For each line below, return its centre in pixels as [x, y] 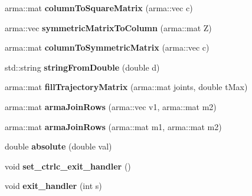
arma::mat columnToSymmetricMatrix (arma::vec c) [107, 47]
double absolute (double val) [58, 146]
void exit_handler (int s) [53, 186]
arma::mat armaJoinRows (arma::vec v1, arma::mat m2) [111, 106]
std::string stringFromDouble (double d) [82, 67]
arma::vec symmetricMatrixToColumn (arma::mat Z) [108, 27]
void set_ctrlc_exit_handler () [68, 166]
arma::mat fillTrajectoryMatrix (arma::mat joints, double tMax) [126, 87]
